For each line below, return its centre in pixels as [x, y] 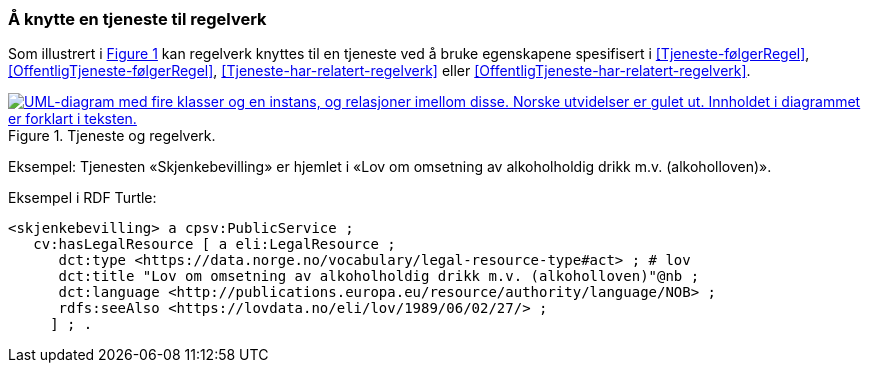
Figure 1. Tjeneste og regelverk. [112, 136]
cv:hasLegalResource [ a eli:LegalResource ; [214, 244]
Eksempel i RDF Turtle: [82, 198]
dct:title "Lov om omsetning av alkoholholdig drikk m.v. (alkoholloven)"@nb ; [379, 276]
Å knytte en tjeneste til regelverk [137, 19]
